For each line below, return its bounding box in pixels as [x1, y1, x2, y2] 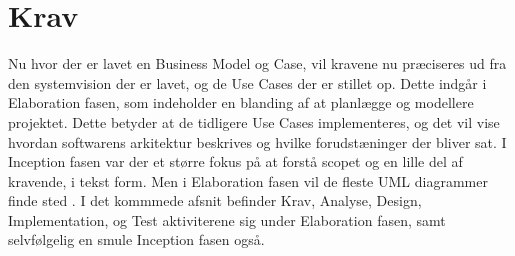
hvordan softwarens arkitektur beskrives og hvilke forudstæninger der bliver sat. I [8, 131, 507, 152]
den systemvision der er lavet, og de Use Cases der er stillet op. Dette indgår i [8, 72, 487, 93]
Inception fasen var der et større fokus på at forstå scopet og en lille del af [8, 151, 463, 172]
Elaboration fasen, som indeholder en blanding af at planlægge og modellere [8, 92, 474, 113]
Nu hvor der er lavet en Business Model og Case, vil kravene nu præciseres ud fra [8, 53, 507, 74]
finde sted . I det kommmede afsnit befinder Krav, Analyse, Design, [8, 190, 422, 211]
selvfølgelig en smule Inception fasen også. [8, 229, 265, 250]
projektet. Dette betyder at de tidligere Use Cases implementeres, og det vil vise [8, 111, 500, 132]
